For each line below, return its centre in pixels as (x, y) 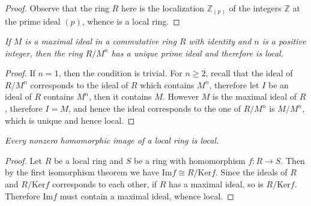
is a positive (284, 41)
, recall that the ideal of (249, 73)
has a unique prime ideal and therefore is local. (197, 53)
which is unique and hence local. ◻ (70, 120)
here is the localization (163, 8)
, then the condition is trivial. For (120, 73)
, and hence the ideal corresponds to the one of (155, 108)
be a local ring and (89, 160)
